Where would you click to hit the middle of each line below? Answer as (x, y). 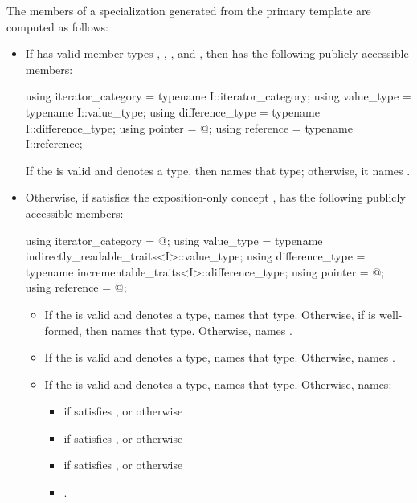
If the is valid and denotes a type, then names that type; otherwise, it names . (218, 170)
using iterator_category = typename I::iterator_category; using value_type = (218, 96)
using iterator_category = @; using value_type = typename (174, 240)
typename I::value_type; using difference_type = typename (172, 111)
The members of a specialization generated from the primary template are (189, 10)
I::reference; (54, 143)
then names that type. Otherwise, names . (189, 330)
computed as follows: (57, 26)
